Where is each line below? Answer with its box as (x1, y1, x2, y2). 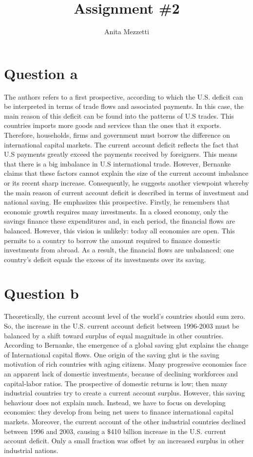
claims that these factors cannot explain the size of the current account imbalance (4, 168, 249, 178)
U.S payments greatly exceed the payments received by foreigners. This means (4, 149, 237, 159)
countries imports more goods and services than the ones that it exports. (4, 120, 221, 130)
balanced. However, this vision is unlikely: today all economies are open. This (4, 225, 235, 235)
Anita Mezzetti (104, 26, 149, 37)
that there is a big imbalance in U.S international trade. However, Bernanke (4, 158, 231, 168)
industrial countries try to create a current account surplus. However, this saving (4, 388, 245, 398)
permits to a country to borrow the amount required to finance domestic (4, 235, 221, 245)
